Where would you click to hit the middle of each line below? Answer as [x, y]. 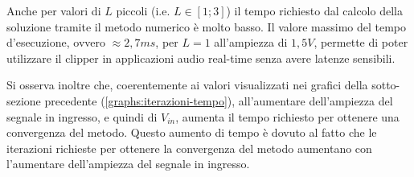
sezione [24, 100]
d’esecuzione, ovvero [56, 42]
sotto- [386, 85]
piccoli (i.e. [143, 10]
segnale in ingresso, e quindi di [82, 116]
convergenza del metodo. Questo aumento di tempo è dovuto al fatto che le [192, 132]
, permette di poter [361, 42]
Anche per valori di [54, 10]
